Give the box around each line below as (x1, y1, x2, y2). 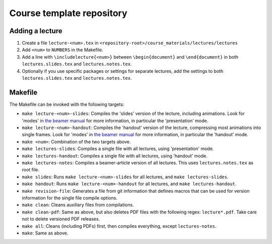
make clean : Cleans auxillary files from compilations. (22, 202, 134, 208)
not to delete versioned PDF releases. (22, 216, 100, 222)
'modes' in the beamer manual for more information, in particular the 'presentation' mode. (22, 117, 209, 124)
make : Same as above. (22, 230, 69, 236)
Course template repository (9, 8, 128, 19)
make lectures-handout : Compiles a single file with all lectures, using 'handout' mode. (22, 153, 208, 159)
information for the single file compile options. (22, 195, 118, 201)
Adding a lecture (9, 27, 62, 35)
